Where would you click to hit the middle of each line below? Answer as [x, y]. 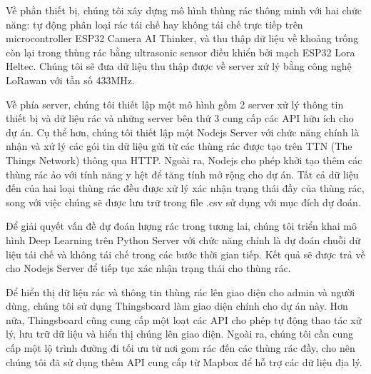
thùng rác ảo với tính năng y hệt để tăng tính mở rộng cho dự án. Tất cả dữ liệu [182, 174]
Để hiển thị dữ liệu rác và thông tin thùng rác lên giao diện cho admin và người [181, 292]
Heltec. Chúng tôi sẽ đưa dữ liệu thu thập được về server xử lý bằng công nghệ [179, 66]
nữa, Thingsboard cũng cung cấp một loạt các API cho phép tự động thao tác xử [184, 319]
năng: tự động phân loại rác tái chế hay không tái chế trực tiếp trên [154, 24]
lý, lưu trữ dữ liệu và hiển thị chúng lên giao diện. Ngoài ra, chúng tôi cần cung [180, 334]
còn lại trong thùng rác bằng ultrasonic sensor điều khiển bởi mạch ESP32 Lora [181, 52]
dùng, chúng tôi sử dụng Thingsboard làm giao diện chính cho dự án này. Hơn [177, 306]
